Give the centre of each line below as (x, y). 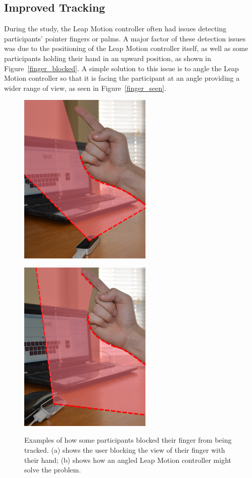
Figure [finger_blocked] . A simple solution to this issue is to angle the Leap (121, 68)
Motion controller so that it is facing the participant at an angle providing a (122, 78)
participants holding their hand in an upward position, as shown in (108, 58)
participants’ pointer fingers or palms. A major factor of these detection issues (125, 38)
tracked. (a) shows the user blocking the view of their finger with (125, 450)
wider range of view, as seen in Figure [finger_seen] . (85, 88)
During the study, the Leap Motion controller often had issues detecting (115, 29)
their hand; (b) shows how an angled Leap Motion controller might (128, 460)
